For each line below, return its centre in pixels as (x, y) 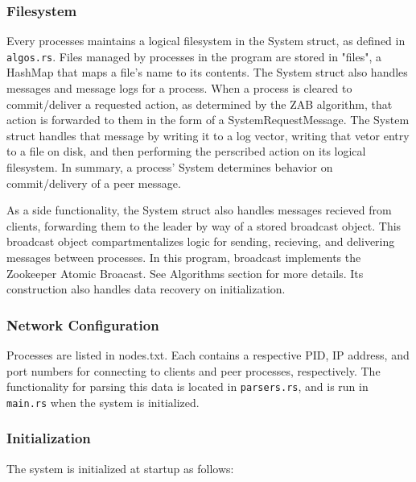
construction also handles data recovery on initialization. (146, 289)
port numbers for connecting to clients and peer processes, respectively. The (194, 370)
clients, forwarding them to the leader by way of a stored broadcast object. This (204, 225)
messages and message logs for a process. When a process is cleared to (179, 88)
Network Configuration (83, 324)
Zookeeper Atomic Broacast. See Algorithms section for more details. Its (185, 273)
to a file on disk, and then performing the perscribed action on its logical (186, 151)
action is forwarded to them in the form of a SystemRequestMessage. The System (208, 120)
